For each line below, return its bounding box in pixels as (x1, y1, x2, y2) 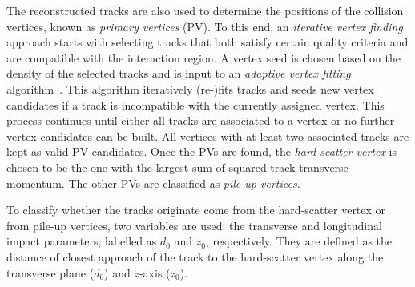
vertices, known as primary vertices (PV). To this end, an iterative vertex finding (6, 18, 403, 34)
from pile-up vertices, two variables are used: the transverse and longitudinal (6, 217, 382, 233)
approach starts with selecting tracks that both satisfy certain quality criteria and (6, 34, 409, 50)
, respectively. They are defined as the (206, 233, 393, 249)
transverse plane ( (6, 264, 95, 281)
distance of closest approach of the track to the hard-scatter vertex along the (6, 248, 384, 265)
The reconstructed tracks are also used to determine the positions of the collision (6, 2, 404, 18)
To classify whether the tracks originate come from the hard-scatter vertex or (6, 201, 386, 218)
